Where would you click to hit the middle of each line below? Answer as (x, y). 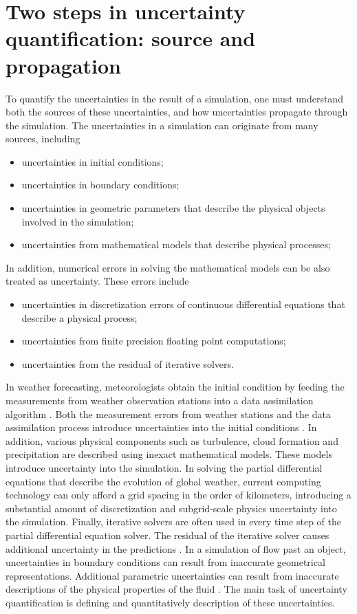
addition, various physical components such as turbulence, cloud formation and (172, 440)
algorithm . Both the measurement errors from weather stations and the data (168, 414)
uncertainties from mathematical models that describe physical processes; (176, 244)
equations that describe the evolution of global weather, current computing (163, 481)
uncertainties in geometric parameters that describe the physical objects (173, 208)
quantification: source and (131, 38)
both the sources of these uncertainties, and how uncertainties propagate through (177, 112)
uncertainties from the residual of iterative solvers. (128, 363)
